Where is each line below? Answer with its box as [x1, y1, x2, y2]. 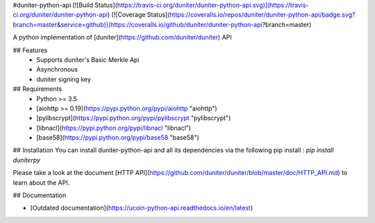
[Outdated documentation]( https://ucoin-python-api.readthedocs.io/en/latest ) [30, 204, 253, 212]
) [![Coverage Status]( [107, 10, 170, 19]
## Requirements [12, 85, 62, 93]
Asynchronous [36, 65, 78, 74]
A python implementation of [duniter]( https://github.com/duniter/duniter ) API [12, 33, 232, 42]
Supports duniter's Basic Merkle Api [36, 56, 140, 64]
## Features [12, 46, 48, 54]
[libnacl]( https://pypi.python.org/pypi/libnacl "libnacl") [36, 124, 191, 132]
